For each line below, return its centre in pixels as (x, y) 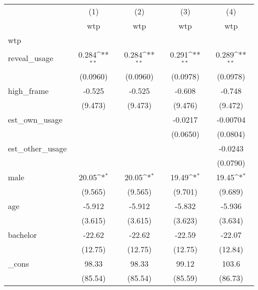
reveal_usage (31, 58)
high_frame (28, 90)
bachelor (23, 234)
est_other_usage (37, 148)
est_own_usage (35, 119)
